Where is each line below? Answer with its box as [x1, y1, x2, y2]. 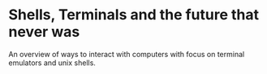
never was [8, 23, 80, 41]
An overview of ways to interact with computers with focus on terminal [8, 49, 245, 59]
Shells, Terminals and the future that [8, 6, 260, 24]
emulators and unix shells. [8, 58, 96, 68]
